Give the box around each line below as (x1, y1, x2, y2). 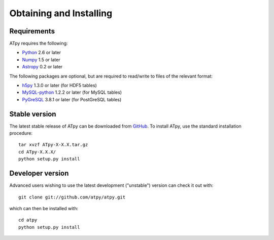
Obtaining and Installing (9, 8, 113, 19)
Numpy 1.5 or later (22, 56, 60, 63)
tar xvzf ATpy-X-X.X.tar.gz (18, 142, 88, 148)
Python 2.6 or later (22, 50, 61, 56)
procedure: (9, 130, 33, 136)
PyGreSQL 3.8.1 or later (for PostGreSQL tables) (22, 96, 122, 102)
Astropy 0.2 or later (22, 64, 63, 70)
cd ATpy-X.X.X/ (18, 149, 56, 154)
